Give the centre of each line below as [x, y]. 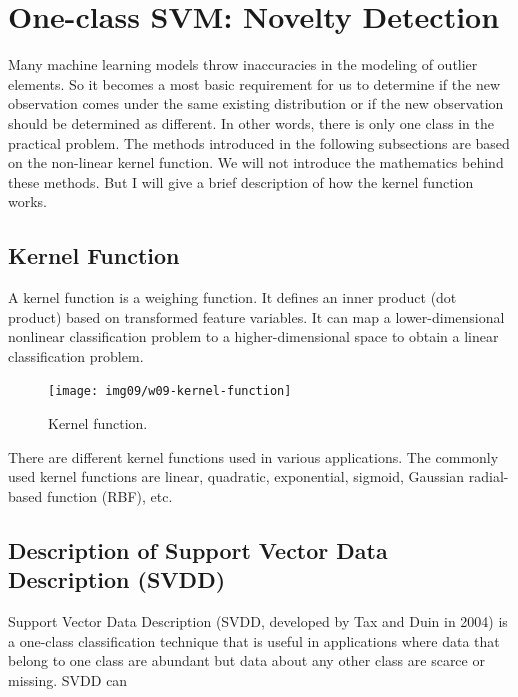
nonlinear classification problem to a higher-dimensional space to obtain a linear [253, 336]
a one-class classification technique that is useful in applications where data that [254, 640]
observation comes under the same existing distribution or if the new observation [256, 103]
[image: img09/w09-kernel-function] [170, 391]
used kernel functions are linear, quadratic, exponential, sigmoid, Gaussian [236, 476]
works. [28, 201]
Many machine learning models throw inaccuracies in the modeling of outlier [243, 64]
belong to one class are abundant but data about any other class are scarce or [246, 660]
